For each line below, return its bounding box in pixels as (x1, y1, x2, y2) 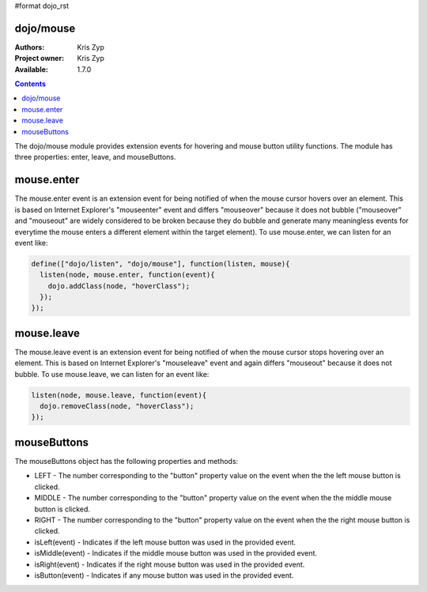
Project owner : (14, 54, 65, 63)
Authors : (14, 42, 45, 51)
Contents (14, 79, 47, 89)
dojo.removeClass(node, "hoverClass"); (40, 402, 195, 411)
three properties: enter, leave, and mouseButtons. (14, 153, 177, 162)
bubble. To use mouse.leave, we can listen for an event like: (14, 369, 210, 379)
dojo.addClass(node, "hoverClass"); (47, 281, 190, 290)
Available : (14, 64, 49, 74)
